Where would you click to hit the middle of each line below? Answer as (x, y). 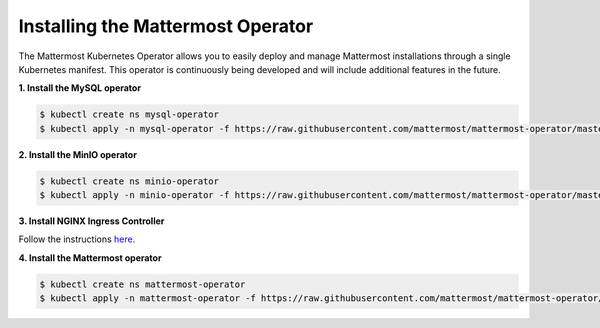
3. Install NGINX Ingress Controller (91, 221)
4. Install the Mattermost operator (90, 257)
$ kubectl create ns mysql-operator (129, 114)
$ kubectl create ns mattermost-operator (142, 284)
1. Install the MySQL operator (80, 88)
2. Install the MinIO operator (77, 154)
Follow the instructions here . (77, 239)
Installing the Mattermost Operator (166, 26)
